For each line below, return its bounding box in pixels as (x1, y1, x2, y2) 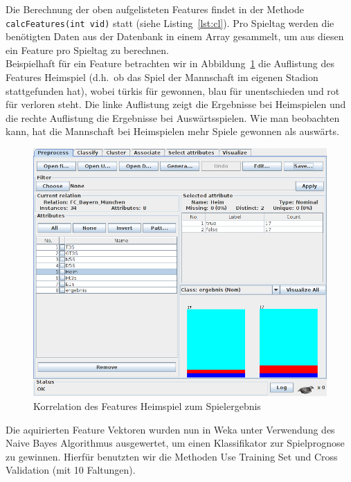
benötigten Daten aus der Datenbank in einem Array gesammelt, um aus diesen (6, 29, 344, 44)
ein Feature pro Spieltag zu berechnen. (6, 42, 169, 57)
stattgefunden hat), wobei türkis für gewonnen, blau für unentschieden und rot (6, 83, 340, 98)
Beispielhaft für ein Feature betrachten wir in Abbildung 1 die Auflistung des (6, 56, 334, 71)
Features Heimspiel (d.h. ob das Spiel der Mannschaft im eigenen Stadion (6, 70, 318, 84)
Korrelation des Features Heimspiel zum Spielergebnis (33, 399, 261, 413)
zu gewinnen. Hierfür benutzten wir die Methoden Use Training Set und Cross (6, 449, 338, 463)
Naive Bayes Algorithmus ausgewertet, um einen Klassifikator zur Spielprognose (6, 436, 345, 450)
